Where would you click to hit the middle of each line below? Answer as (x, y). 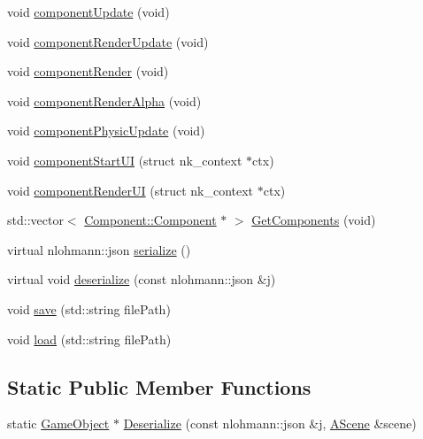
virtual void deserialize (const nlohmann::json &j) (142, 279)
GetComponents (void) (314, 220)
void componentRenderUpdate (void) (108, 41)
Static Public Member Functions (159, 386)
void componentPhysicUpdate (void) (106, 131)
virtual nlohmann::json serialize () (99, 249)
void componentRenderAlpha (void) (104, 100)
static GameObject (58, 424)
